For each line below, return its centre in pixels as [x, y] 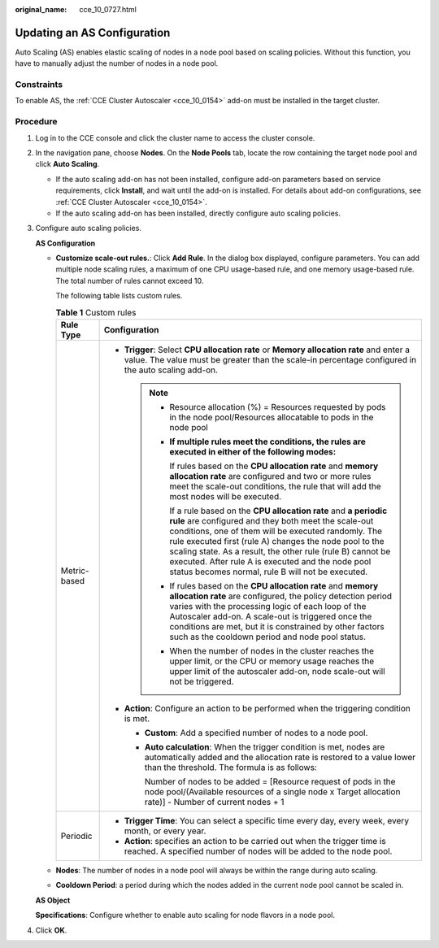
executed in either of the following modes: [253, 452]
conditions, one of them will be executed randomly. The [276, 531]
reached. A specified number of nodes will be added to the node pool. [258, 851]
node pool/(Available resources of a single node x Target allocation [272, 792]
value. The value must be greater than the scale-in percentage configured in [270, 360]
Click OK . [51, 930]
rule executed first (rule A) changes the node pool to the [277, 541]
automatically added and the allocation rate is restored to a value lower [280, 758]
